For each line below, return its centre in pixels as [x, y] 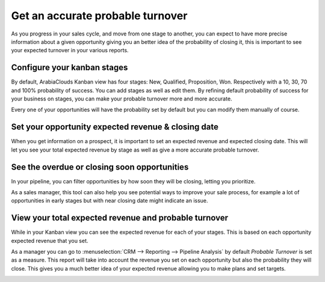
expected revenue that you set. [50, 241]
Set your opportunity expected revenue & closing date [115, 127]
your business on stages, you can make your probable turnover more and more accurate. [122, 99]
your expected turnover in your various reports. [70, 51]
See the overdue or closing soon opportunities [100, 167]
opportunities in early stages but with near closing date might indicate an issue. [110, 201]
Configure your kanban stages [70, 68]
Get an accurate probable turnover [99, 16]
